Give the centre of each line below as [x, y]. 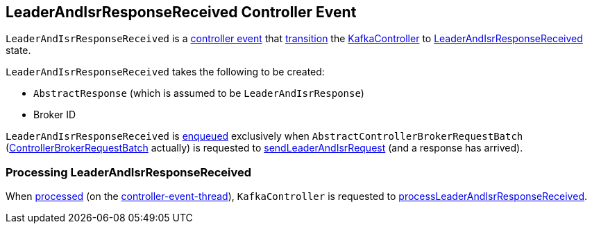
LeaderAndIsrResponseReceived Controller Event [181, 12]
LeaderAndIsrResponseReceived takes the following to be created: [165, 72]
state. [18, 51]
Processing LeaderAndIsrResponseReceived [129, 172]
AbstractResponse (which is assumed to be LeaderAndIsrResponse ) [199, 93]
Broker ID [55, 115]
